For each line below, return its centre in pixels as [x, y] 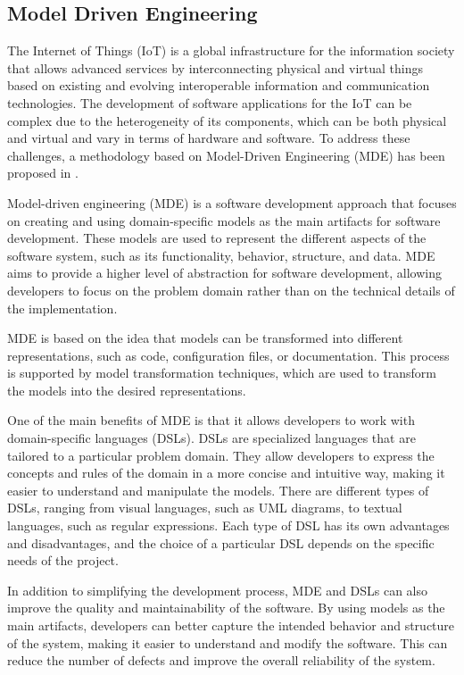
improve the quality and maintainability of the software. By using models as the [226, 608]
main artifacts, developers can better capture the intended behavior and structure [231, 625]
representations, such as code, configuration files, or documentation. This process [228, 355]
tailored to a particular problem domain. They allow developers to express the [221, 455]
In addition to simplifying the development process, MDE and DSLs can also [218, 590]
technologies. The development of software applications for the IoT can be [210, 102]
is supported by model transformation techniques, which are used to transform [222, 373]
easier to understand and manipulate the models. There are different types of [218, 490]
